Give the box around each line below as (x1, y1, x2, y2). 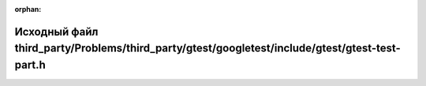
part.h (14, 58, 47, 71)
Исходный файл (14, 24, 99, 39)
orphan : (14, 5, 42, 13)
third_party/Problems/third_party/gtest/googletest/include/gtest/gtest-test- (14, 42, 402, 55)
